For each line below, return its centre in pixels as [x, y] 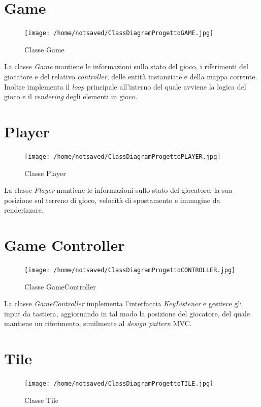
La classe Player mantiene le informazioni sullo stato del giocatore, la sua [118, 190]
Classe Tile [42, 400]
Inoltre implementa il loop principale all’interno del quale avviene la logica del [125, 86]
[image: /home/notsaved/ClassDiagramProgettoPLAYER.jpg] [123, 156]
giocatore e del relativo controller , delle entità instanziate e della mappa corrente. [131, 76]
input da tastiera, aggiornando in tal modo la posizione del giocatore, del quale [127, 313]
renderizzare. [24, 210]
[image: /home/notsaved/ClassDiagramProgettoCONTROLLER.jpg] [130, 270]
